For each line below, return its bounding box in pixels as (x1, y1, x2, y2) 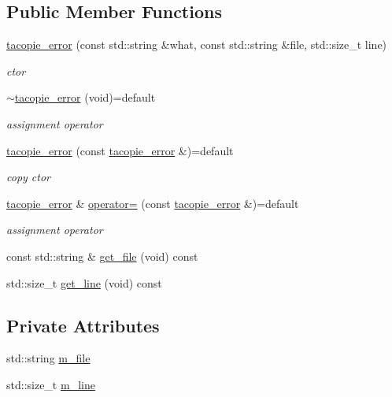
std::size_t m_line (6, 376, 95, 392)
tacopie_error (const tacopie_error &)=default (6, 142, 234, 158)
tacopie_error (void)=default (14, 89, 156, 106)
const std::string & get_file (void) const (6, 247, 198, 264)
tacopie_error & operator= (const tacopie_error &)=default (6, 195, 299, 211)
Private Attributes (6, 313, 160, 337)
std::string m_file (6, 350, 91, 366)
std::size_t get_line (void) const (6, 274, 162, 291)
